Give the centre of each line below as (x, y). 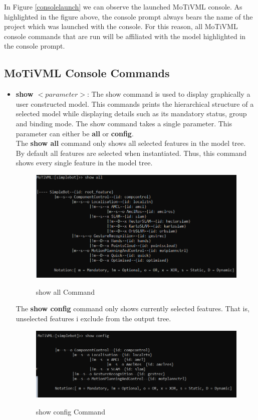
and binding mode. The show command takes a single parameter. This (124, 123)
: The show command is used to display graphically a (169, 94)
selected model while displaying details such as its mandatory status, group (131, 114)
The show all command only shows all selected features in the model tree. (131, 143)
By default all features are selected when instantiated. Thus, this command (131, 153)
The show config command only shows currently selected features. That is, (133, 308)
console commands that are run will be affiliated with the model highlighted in (125, 36)
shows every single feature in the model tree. (84, 163)
